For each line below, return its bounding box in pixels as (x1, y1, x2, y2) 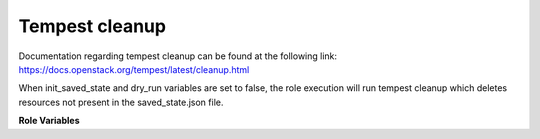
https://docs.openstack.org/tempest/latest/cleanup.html (18, 63, 250, 75)
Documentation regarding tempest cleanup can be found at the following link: (18, 50, 338, 62)
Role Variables (18, 115, 80, 127)
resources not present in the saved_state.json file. (18, 96, 224, 108)
